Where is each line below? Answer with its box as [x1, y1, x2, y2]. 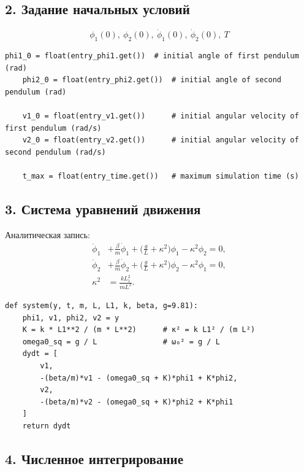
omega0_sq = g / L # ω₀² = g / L [22, 337, 220, 346]
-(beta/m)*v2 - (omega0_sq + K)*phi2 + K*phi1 [40, 397, 234, 406]
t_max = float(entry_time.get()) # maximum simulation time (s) [22, 172, 299, 181]
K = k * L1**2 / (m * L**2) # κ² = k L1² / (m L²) [22, 325, 256, 335]
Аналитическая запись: [5, 228, 90, 241]
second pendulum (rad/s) [5, 147, 106, 157]
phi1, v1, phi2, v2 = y [22, 313, 120, 322]
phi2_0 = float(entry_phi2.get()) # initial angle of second [22, 75, 282, 85]
